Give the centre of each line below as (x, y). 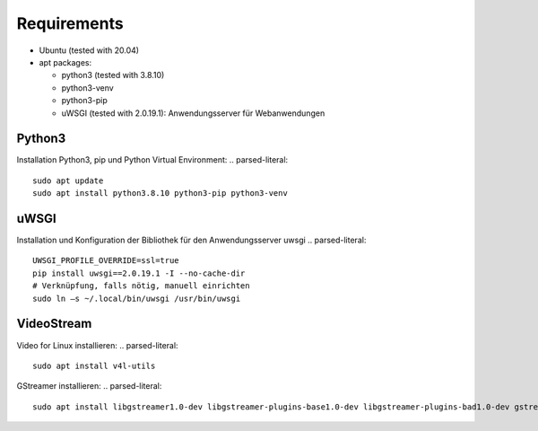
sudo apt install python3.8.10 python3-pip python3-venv (161, 194)
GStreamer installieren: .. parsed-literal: (89, 386)
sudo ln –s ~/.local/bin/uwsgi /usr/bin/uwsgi (137, 298)
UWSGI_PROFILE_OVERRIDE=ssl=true (106, 261)
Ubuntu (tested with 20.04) (89, 50)
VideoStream (54, 324)
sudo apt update (68, 180)
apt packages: (65, 62)
